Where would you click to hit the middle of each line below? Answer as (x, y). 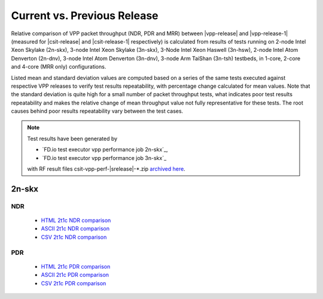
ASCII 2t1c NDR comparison (75, 229)
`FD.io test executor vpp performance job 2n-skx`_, (105, 150)
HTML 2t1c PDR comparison (76, 266)
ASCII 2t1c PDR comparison (75, 275)
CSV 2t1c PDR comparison (74, 283)
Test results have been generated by (72, 138)
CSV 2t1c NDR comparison (74, 237)
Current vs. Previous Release (85, 16)
